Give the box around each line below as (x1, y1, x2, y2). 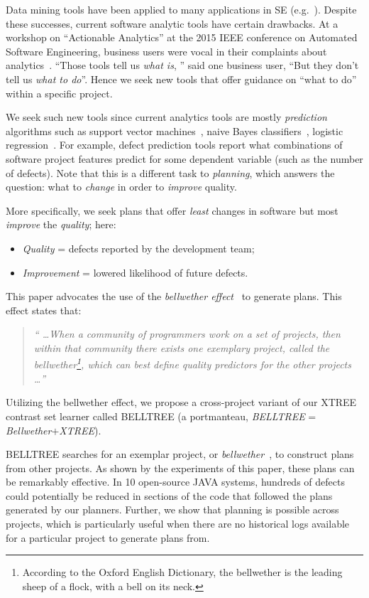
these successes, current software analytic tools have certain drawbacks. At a (6, 16, 338, 31)
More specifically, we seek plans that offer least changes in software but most (6, 203, 338, 218)
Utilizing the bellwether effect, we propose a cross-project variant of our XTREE (6, 395, 357, 410)
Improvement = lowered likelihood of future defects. (22, 265, 248, 279)
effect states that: (6, 302, 82, 317)
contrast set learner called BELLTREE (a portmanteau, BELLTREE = (6, 408, 316, 423)
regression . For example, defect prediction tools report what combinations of (6, 137, 343, 152)
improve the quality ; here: (6, 217, 116, 232)
